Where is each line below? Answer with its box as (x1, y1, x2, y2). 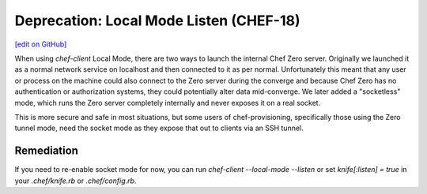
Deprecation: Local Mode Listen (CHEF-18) (14, 12, 300, 29)
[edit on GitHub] (14, 39, 67, 49)
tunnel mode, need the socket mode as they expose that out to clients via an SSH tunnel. (14, 123, 304, 133)
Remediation (14, 144, 79, 158)
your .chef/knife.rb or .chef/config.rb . (14, 176, 137, 185)
